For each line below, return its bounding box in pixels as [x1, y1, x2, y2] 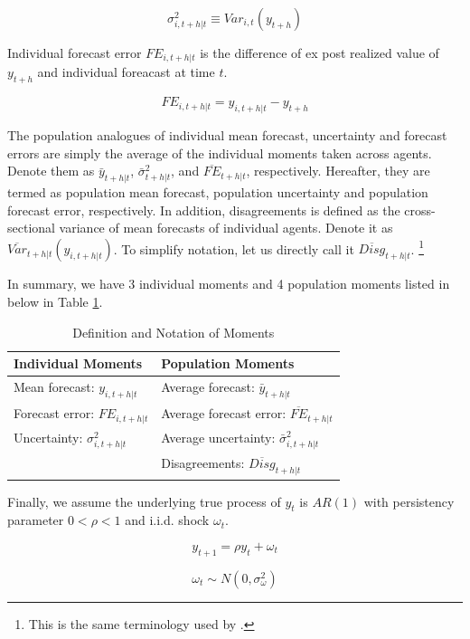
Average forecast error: [161, 404, 287, 423]
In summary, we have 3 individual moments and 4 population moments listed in [7, 274, 450, 293]
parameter [7, 510, 64, 529]
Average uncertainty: [161, 428, 276, 447]
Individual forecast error [7, 43, 142, 62]
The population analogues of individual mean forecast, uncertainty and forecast [7, 126, 447, 145]
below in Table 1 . [7, 292, 103, 311]
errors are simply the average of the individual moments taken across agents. [7, 143, 432, 162]
